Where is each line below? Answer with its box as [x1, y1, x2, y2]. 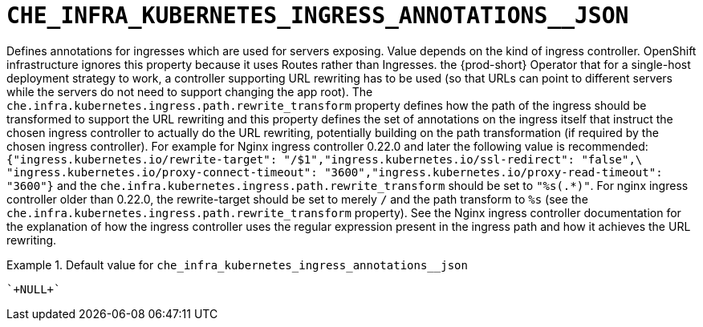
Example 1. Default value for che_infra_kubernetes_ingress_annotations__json [6, 257, 468, 272]
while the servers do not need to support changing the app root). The [6, 84, 373, 99]
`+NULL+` [6, 282, 61, 296]
